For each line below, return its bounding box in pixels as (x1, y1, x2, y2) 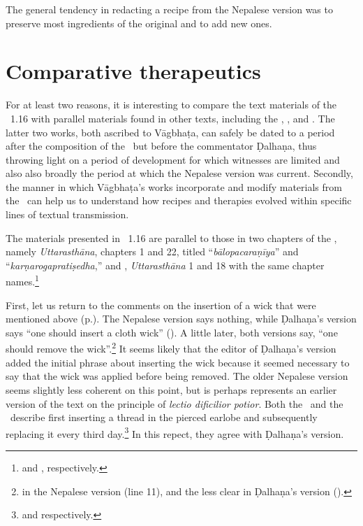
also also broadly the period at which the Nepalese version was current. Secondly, (6, 166, 353, 180)
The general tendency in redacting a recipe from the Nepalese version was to (6, 2, 333, 16)
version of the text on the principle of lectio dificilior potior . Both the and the (6, 396, 343, 411)
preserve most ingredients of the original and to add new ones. (6, 15, 272, 30)
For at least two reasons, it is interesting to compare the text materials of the (6, 97, 337, 112)
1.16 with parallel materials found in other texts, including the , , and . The (10, 111, 335, 125)
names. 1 (6, 272, 39, 289)
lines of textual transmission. (6, 207, 129, 222)
